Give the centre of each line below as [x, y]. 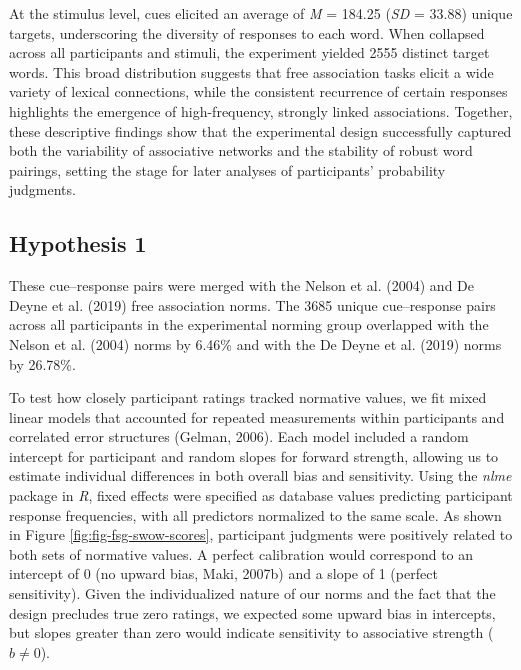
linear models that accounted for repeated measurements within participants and [257, 416]
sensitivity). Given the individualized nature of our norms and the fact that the [252, 593]
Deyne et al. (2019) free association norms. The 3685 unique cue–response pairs [252, 304]
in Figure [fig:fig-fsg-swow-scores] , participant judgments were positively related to [261, 534]
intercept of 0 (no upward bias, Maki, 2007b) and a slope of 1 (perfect [223, 573]
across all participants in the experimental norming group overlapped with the [249, 324]
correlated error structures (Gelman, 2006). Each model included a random [239, 436]
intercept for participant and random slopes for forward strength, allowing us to [254, 455]
